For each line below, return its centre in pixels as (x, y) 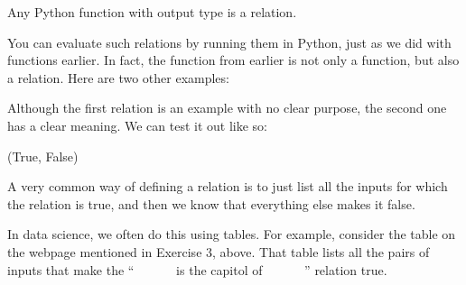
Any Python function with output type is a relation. (152, 12)
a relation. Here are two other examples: (118, 77)
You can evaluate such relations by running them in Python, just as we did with (229, 42)
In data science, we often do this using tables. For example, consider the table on (232, 234)
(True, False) (43, 156)
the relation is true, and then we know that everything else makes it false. (211, 203)
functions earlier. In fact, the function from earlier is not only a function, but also (233, 60)
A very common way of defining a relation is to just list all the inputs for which (228, 186)
